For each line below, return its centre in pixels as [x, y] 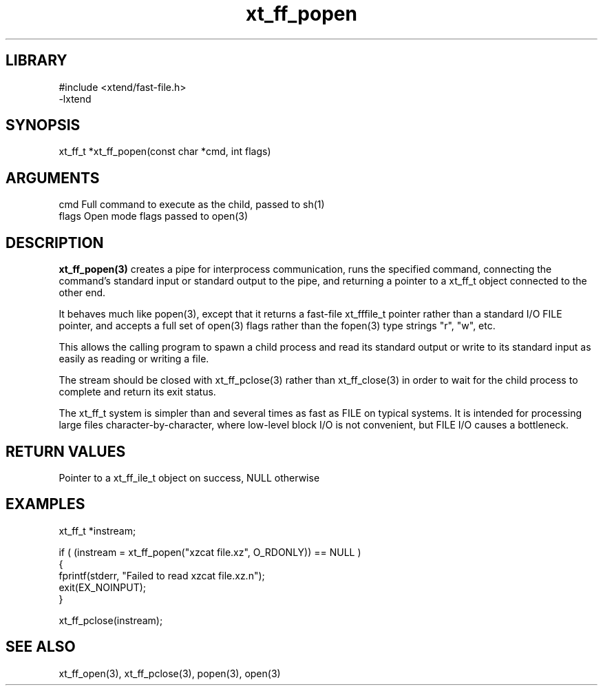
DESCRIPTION [55, 243]
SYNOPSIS [43, 125]
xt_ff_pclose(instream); [111, 620]
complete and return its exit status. [137, 392]
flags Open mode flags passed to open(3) [154, 216]
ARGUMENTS [53, 178]
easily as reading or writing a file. [134, 359]
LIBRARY [36, 61]
